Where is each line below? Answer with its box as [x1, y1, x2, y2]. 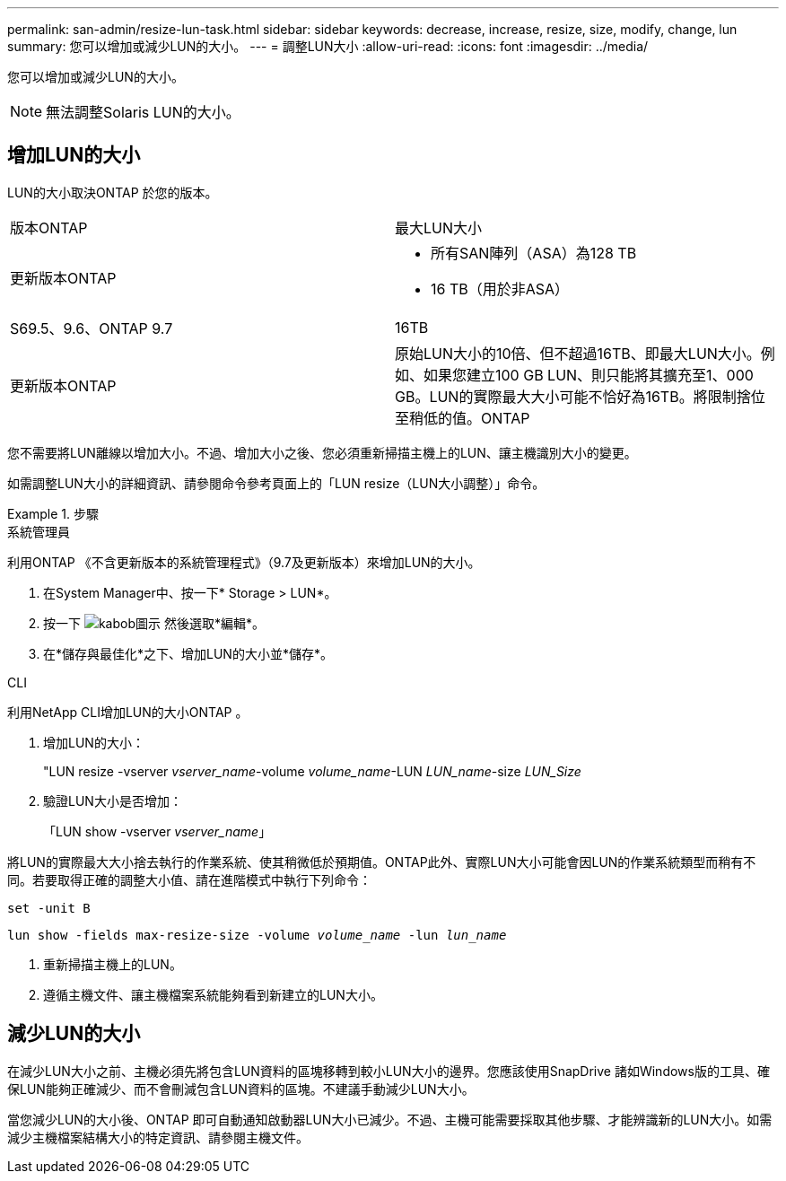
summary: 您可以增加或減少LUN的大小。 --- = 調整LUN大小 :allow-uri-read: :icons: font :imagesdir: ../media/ [7, 39, 649, 54]
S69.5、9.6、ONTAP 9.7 [10, 319, 173, 337]
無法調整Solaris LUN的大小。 [46, 103, 240, 121]
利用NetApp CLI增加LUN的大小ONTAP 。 [7, 704, 249, 720]
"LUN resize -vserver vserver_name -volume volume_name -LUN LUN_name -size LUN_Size [43, 763, 581, 779]
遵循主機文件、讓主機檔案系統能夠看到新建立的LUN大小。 [43, 986, 383, 1002]
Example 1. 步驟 [7, 505, 99, 521]
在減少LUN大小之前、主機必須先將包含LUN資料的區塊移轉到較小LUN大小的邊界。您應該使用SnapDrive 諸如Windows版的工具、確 [7, 1063, 770, 1079]
